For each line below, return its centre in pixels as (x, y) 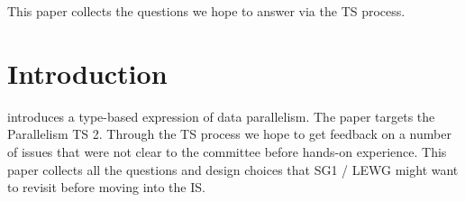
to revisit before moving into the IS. (106, 187)
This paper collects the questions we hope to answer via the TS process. (206, 11)
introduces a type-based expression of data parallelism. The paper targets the (221, 116)
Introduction (87, 73)
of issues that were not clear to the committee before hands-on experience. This (227, 151)
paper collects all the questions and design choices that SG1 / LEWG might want (233, 169)
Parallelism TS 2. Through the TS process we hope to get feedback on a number (229, 134)
